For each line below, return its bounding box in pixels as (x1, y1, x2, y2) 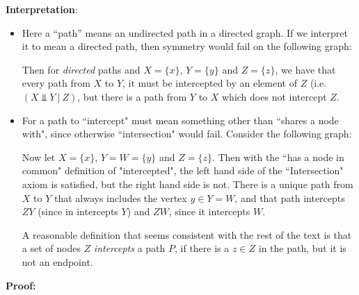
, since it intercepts (168, 204, 250, 219)
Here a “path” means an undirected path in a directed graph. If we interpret (22, 25, 348, 40)
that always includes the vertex (54, 190, 187, 205)
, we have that (275, 62, 336, 76)
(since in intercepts (38, 204, 118, 219)
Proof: (6, 278, 36, 292)
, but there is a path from (77, 89, 187, 103)
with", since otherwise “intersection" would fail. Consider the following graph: (22, 126, 352, 141)
